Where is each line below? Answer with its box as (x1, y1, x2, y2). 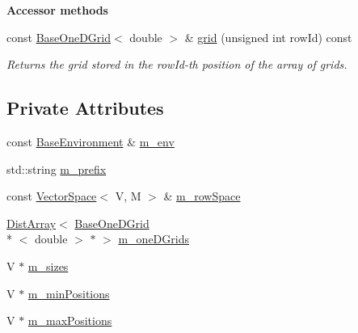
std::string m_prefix (6, 160, 107, 177)
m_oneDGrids (118, 230, 189, 247)
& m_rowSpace (163, 188, 241, 204)
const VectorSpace (6, 188, 97, 204)
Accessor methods (6, 2, 108, 18)
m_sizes (27, 257, 69, 274)
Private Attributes (6, 95, 164, 120)
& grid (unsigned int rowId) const (184, 28, 352, 45)
